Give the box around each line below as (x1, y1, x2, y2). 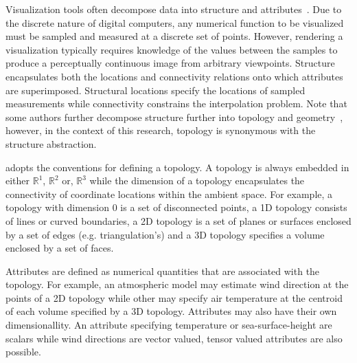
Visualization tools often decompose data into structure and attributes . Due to (5, 2, 342, 16)
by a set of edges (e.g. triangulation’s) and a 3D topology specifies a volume (5, 227, 325, 241)
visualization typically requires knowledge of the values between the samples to (5, 42, 338, 56)
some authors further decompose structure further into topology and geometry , (5, 109, 343, 124)
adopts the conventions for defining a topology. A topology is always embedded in (5, 159, 349, 174)
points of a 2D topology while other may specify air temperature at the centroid (5, 290, 343, 305)
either (5, 173, 30, 188)
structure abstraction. (5, 136, 97, 151)
